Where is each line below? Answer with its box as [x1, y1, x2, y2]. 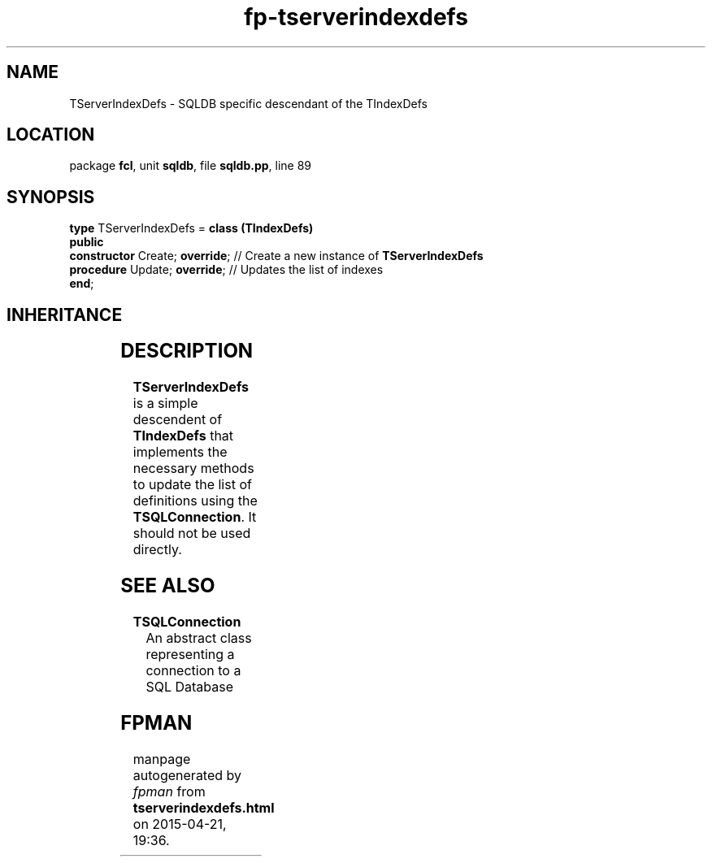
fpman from [132, 783, 206, 800]
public [69, 235, 104, 249]
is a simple [132, 395, 198, 412]
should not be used [132, 525, 251, 542]
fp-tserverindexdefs [244, 3, 468, 31]
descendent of [132, 411, 223, 428]
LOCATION [7, 124, 95, 145]
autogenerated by [132, 766, 242, 783]
